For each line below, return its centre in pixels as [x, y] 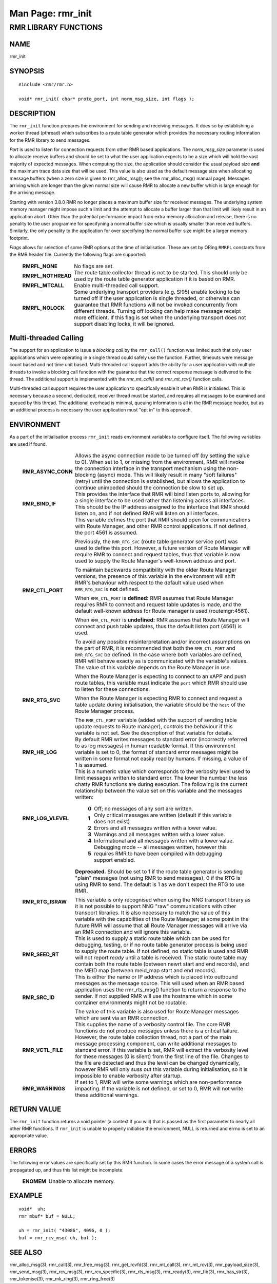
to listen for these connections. [113, 689]
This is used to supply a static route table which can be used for [152, 938]
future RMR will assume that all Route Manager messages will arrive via [161, 926]
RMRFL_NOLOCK [44, 308]
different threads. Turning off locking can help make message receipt [157, 311]
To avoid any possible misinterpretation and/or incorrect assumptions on [163, 642]
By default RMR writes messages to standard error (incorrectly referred [161, 740]
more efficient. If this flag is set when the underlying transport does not [160, 317]
